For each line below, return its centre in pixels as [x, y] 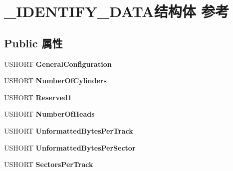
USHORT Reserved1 [38, 97]
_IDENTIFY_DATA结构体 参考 [117, 11]
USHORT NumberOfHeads [49, 114]
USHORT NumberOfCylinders [55, 81]
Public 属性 [33, 43]
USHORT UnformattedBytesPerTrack [69, 130]
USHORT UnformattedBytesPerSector [70, 147]
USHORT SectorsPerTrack [49, 164]
